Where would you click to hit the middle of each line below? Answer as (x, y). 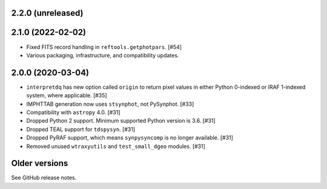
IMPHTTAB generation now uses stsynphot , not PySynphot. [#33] (110, 104)
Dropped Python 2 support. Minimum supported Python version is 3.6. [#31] (121, 121)
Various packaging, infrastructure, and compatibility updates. (103, 55)
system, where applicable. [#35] (67, 95)
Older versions (40, 163)
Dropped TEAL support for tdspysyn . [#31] (81, 129)
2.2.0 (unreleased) (48, 13)
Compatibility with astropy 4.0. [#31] (73, 112)
